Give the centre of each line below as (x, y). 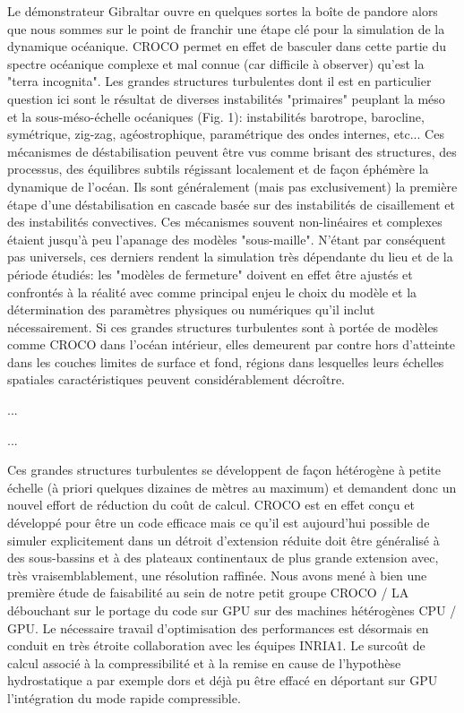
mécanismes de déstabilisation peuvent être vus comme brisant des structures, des (232, 151)
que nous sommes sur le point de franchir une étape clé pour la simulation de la (226, 28)
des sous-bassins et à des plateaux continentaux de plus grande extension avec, (223, 558)
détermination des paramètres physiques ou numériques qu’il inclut (191, 309)
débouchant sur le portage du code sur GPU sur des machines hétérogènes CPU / (232, 610)
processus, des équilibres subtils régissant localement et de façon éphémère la (218, 169)
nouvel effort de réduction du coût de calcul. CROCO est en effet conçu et (211, 505)
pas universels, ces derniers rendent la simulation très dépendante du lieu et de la (230, 257)
